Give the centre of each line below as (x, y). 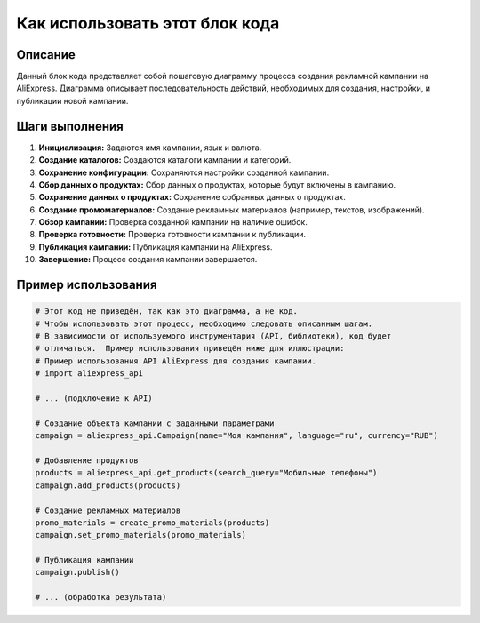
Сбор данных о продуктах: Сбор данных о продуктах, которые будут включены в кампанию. (217, 184)
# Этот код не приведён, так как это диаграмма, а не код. (166, 311)
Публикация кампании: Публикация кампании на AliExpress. (156, 247)
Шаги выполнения (70, 126)
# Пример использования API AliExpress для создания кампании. (176, 361)
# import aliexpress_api (89, 374)
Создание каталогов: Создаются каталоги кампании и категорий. (165, 160)
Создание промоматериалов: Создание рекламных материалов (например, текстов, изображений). (232, 210)
